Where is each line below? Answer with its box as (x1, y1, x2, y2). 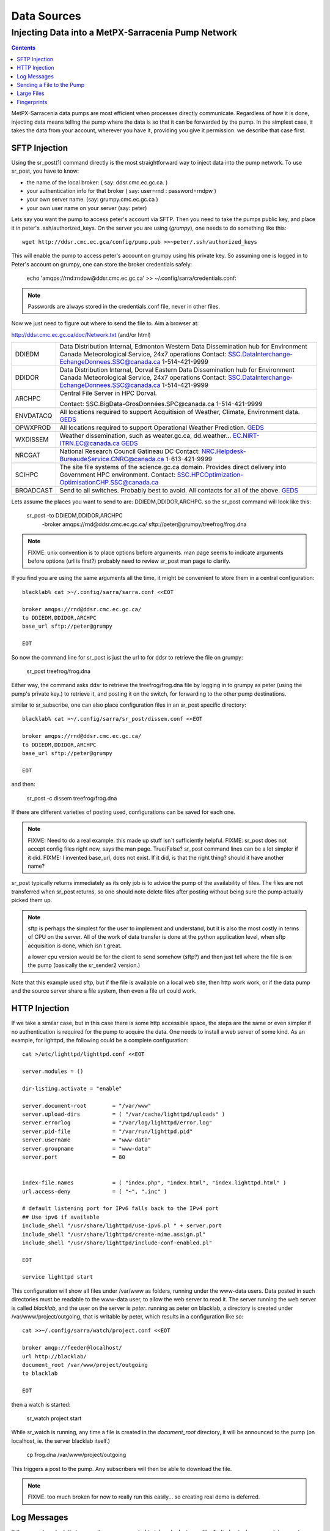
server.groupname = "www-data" (22, 1145, 152, 1152)
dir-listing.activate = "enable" (22, 1085, 122, 1092)
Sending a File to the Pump (16, 81, 85, 88)
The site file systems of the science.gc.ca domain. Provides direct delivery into (59, 463, 287, 472)
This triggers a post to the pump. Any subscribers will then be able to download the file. (11, 1465, 232, 1472)
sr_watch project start (26, 1415, 82, 1422)
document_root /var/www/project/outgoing (22, 1361, 148, 1368)
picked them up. (11, 897, 53, 904)
